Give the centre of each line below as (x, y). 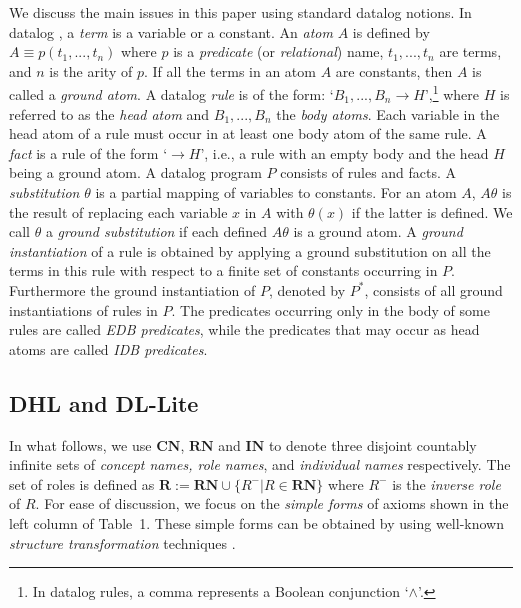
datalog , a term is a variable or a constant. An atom (171, 31)
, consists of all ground (433, 289)
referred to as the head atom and (109, 113)
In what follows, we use (80, 444)
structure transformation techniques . (122, 542)
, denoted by (307, 289)
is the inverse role (446, 483)
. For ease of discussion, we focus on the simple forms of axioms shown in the (272, 503)
